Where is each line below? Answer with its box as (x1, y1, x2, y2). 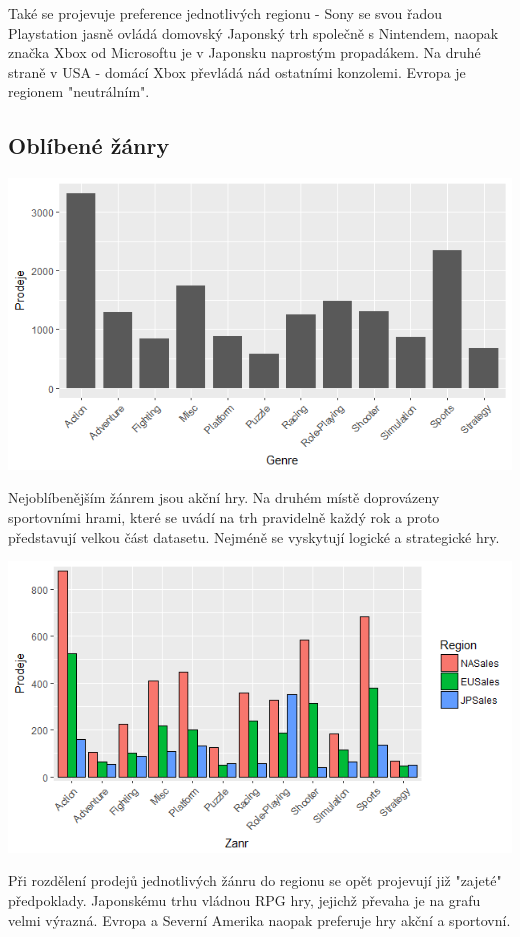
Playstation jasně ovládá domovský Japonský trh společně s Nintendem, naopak (8, 22, 499, 43)
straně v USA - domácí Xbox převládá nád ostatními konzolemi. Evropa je (8, 61, 466, 82)
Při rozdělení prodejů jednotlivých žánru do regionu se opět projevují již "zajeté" (8, 870, 502, 891)
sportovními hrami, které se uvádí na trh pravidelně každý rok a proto (8, 507, 440, 528)
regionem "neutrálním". (8, 81, 150, 102)
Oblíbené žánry (8, 130, 170, 161)
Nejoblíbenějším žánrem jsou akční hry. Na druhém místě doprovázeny (8, 487, 440, 508)
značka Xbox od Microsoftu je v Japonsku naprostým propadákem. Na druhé (8, 42, 481, 63)
